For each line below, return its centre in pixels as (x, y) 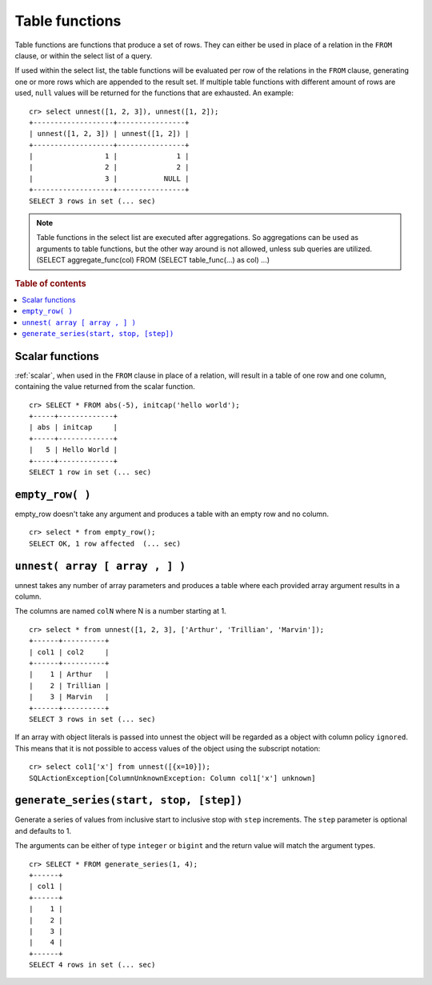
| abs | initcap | (74, 427)
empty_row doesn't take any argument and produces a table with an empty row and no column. (172, 514)
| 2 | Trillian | (69, 685)
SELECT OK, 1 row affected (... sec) (105, 543)
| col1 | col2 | (69, 652)
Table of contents (51, 283)
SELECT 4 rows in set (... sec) (92, 965)
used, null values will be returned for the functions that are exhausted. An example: (154, 93)
